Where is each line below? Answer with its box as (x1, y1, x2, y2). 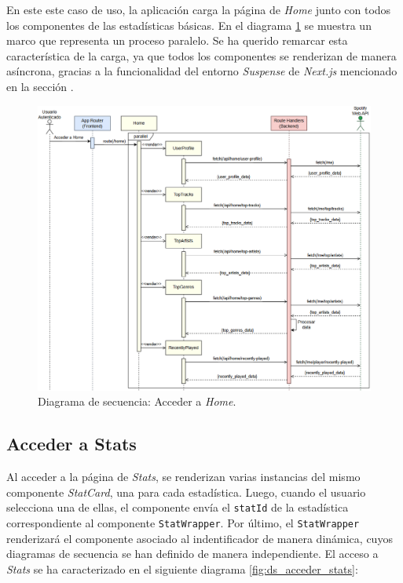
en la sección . (6, 78, 74, 94)
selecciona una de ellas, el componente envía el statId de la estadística (6, 499, 349, 516)
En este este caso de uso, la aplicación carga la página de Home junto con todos (6, 2, 391, 17)
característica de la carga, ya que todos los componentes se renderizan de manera (6, 47, 397, 64)
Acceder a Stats (6, 432, 137, 456)
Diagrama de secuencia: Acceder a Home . (38, 393, 236, 410)
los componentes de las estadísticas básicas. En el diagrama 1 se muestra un (6, 16, 372, 33)
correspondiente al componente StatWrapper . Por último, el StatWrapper (6, 514, 360, 530)
